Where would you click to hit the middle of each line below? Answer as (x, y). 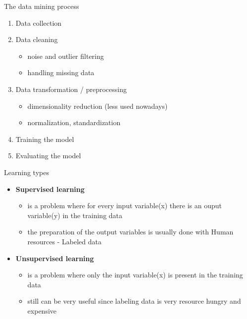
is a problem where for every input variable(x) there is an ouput (124, 205)
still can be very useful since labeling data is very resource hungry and (134, 301)
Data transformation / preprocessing (71, 89)
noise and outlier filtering (66, 56)
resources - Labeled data (64, 241)
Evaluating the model (48, 156)
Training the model (45, 139)
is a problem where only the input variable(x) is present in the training (135, 275)
